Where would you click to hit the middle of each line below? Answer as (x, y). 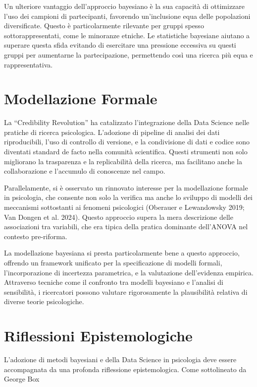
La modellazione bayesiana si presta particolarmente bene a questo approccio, (122, 253)
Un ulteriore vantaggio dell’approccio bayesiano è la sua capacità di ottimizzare (125, 6)
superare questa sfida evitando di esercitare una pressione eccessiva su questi (120, 45)
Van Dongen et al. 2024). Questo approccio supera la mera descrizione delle (119, 217)
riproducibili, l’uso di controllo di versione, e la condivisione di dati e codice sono (127, 142)
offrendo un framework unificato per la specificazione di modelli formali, (113, 262)
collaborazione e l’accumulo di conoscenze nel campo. (85, 171)
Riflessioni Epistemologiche (98, 336)
